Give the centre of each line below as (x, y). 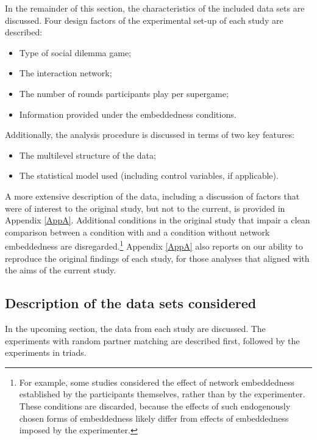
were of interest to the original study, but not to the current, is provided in (145, 208)
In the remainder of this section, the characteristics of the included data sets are (155, 8)
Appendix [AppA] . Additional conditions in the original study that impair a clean (158, 220)
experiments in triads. (46, 352)
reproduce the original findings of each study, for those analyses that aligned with (157, 258)
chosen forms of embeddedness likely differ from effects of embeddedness (154, 418)
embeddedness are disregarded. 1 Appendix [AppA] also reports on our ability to (154, 245)
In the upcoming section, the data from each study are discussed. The (135, 328)
